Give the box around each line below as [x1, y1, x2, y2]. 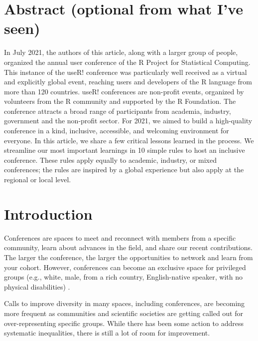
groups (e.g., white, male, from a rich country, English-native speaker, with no [4, 272, 243, 282]
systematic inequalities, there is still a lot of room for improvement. [4, 328, 210, 338]
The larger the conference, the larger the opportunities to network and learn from [4, 252, 253, 262]
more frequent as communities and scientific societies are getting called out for [4, 308, 243, 318]
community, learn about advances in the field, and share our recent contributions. [4, 242, 253, 253]
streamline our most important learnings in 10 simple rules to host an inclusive [4, 145, 245, 155]
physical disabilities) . [4, 281, 70, 292]
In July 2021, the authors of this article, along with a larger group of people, [4, 47, 238, 57]
